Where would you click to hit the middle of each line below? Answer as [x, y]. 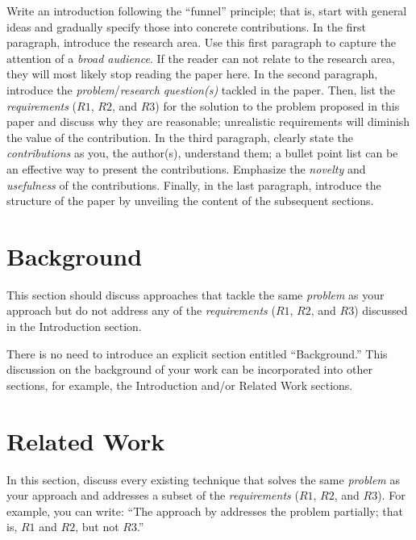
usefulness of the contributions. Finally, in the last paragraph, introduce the [194, 184]
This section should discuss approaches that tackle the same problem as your [196, 294]
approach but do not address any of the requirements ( [141, 310]
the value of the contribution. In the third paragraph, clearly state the [180, 137]
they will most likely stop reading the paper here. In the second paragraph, [192, 74]
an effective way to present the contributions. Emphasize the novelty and [186, 168]
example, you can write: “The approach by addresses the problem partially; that [205, 511]
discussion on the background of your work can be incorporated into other [189, 369]
